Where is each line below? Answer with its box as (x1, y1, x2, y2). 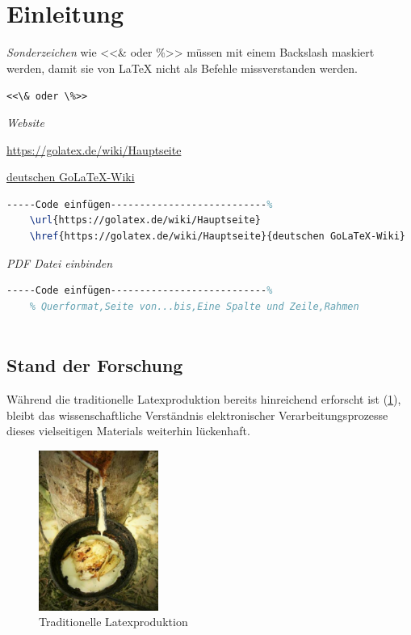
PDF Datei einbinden (6, 254, 113, 271)
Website (6, 113, 44, 130)
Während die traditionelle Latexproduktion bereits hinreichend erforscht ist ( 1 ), (6, 391, 401, 408)
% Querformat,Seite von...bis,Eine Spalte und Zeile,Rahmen (29, 300, 359, 312)
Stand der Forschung (6, 353, 183, 378)
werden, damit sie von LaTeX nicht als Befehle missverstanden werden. (6, 59, 358, 76)
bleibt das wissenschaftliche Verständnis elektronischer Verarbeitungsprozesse (6, 406, 388, 423)
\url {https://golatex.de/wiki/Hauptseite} (29, 214, 261, 226)
